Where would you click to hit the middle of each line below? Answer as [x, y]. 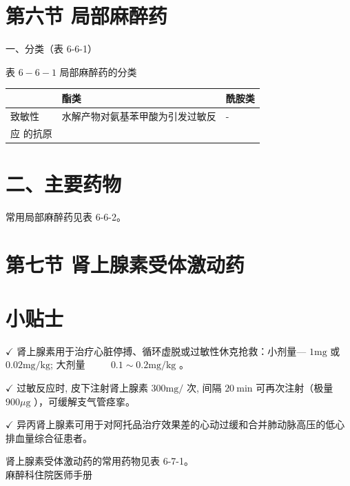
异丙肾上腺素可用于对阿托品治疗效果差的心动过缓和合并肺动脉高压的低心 [181, 424]
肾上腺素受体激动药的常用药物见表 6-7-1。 [100, 461]
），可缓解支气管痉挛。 [85, 401]
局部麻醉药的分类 [98, 71]
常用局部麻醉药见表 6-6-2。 [66, 216]
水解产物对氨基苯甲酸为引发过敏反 [139, 115]
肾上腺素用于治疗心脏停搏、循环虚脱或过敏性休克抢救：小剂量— [162, 351]
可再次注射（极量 [295, 387]
